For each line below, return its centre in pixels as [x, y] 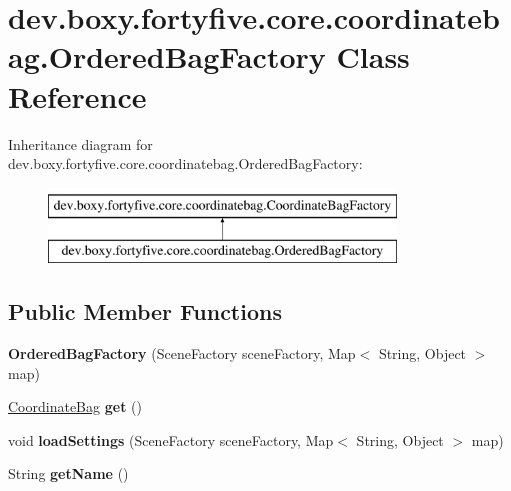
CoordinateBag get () [75, 406]
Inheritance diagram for [80, 143]
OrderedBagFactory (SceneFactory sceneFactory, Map [182, 353]
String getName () [68, 473]
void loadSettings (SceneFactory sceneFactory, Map [171, 439]
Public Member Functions [145, 311]
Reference [77, 95]
